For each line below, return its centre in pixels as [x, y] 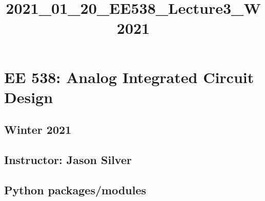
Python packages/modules [75, 189]
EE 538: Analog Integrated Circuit [129, 77]
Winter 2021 [38, 129]
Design [29, 97]
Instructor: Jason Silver [68, 160]
